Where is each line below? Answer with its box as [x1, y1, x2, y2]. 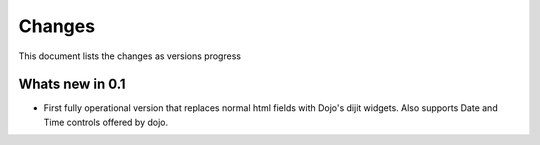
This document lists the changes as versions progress [18, 50, 242, 62]
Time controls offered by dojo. [43, 116, 169, 128]
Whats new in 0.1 [18, 76, 126, 93]
